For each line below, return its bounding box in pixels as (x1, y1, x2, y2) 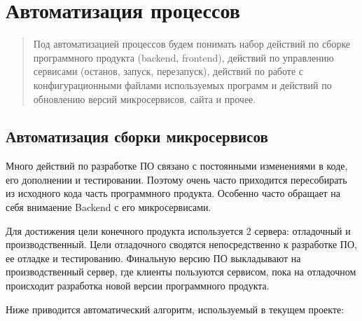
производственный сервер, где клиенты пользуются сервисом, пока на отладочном (6, 264, 356, 279)
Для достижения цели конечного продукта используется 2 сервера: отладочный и (6, 223, 351, 238)
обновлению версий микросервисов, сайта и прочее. (33, 91, 256, 106)
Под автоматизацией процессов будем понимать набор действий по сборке (33, 36, 351, 51)
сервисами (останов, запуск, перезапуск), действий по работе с (33, 64, 303, 78)
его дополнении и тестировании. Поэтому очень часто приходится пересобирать (6, 172, 347, 186)
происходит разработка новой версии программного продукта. (6, 278, 270, 293)
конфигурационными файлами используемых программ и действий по (33, 77, 332, 92)
